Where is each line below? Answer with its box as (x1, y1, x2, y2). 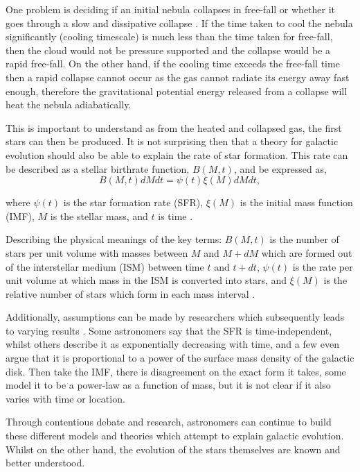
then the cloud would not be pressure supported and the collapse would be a (6, 42, 331, 57)
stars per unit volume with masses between (6, 245, 188, 260)
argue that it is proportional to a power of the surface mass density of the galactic (6, 351, 354, 365)
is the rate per (292, 259, 353, 273)
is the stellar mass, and (50, 208, 148, 223)
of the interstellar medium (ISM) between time (6, 259, 204, 273)
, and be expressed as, (233, 161, 327, 176)
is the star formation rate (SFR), (63, 195, 204, 210)
